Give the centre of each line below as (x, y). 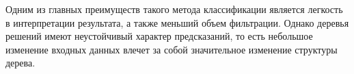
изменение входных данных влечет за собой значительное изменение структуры (172, 49)
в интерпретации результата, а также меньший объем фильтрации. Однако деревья (177, 22)
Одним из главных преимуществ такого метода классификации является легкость (174, 9)
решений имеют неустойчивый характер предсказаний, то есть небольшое (159, 36)
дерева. (21, 63)
